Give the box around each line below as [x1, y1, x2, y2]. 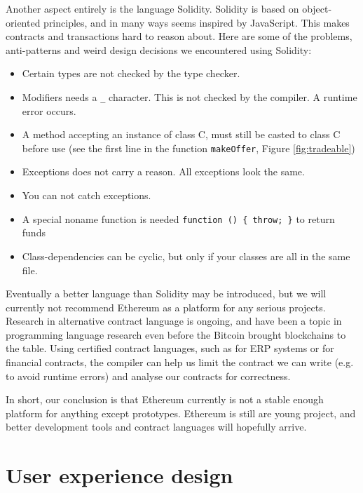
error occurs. [22, 103, 76, 118]
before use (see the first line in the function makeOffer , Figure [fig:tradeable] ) [22, 140, 355, 155]
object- [302, 1, 332, 15]
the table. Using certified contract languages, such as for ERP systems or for [6, 341, 334, 356]
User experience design [6, 461, 233, 489]
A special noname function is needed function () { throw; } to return [22, 211, 335, 226]
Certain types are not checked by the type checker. [22, 66, 240, 81]
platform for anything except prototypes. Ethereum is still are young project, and [6, 405, 356, 420]
